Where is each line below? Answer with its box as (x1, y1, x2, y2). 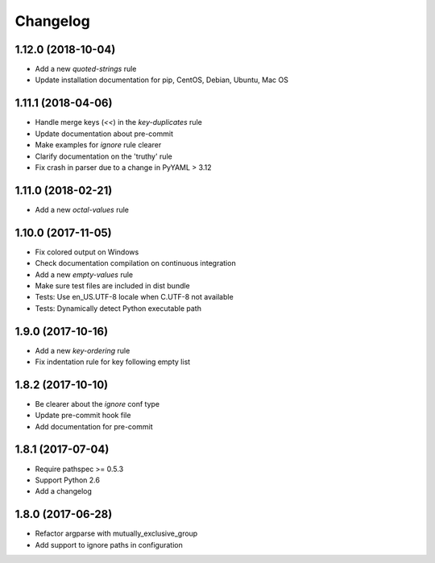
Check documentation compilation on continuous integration (35, 259, 237, 268)
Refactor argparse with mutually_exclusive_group (35, 528, 198, 539)
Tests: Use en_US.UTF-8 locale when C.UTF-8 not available (35, 292, 234, 302)
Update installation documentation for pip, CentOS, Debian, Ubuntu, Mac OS (35, 75, 289, 85)
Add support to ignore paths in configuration (35, 540, 183, 549)
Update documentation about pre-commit (35, 129, 173, 139)
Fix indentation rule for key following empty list (35, 357, 191, 366)
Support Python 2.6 (35, 475, 101, 485)
